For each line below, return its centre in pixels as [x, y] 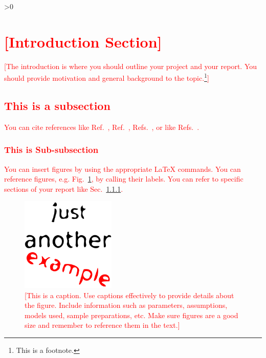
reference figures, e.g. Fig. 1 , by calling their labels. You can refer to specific [124, 179]
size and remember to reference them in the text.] [102, 325]
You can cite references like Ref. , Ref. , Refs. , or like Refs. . [102, 127]
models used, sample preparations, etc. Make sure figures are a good [131, 315]
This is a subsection [57, 105]
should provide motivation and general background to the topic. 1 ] [107, 77]
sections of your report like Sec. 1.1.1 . [64, 188]
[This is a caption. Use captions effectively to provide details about [129, 295]
